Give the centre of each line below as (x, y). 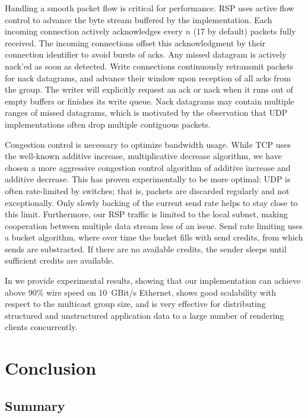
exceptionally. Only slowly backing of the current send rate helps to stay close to (151, 202)
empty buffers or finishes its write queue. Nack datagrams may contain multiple (150, 101)
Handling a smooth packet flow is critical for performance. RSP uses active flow (150, 8)
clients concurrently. (41, 327)
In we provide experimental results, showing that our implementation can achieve (153, 281)
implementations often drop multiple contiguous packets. (108, 124)
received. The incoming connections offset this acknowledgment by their (135, 42)
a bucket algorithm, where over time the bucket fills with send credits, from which (154, 237)
